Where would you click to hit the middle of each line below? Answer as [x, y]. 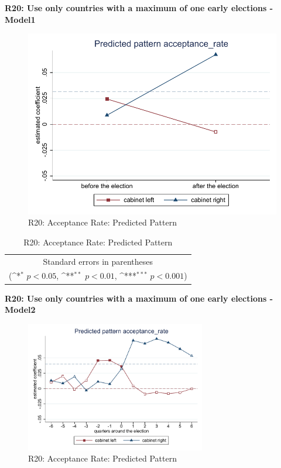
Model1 [20, 19]
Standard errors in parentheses [98, 261]
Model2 [20, 310]
